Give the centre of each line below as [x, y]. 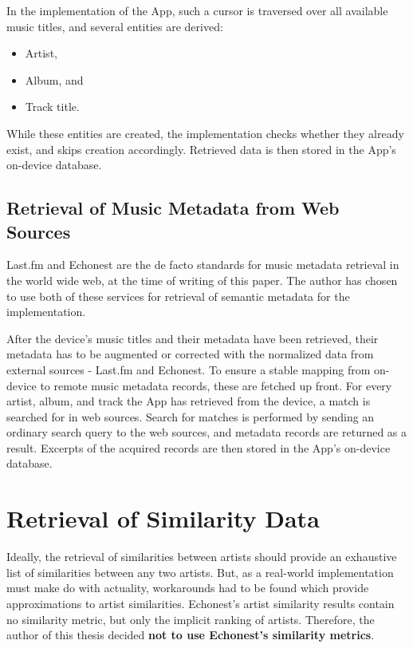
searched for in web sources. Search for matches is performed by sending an [191, 416]
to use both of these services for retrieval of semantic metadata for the [178, 296]
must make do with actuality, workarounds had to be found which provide [188, 588]
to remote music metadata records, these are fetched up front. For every [216, 385]
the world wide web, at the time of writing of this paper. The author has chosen [202, 280]
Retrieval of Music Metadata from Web [173, 208]
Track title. [52, 107]
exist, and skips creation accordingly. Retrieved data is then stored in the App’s [201, 149]
